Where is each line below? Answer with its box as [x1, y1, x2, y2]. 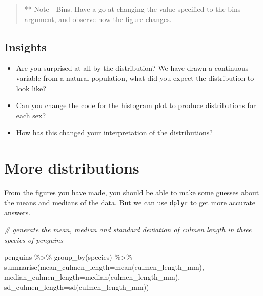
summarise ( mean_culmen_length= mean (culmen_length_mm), [4, 261, 204, 272]
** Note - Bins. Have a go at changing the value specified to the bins [24, 4, 241, 14]
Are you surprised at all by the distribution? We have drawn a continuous [16, 62, 249, 73]
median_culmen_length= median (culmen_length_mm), [4, 271, 180, 282]
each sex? [16, 110, 46, 120]
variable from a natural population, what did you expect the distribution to [16, 72, 254, 83]
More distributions [4, 157, 139, 178]
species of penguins [4, 234, 63, 245]
